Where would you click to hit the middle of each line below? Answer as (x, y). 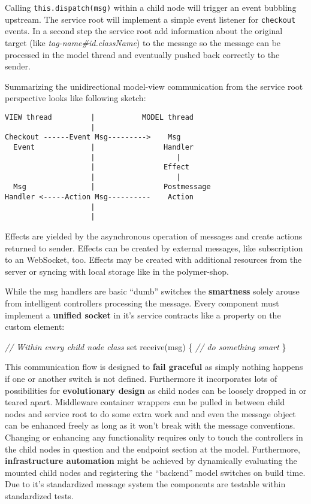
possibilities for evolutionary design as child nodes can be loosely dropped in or (156, 390)
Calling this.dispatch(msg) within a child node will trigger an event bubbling (151, 7)
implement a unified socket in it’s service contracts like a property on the (143, 315)
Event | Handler (103, 147)
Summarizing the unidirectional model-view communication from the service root (154, 86)
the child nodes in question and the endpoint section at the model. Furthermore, (153, 449)
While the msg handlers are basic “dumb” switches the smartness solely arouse (152, 291)
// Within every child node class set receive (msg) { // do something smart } (146, 346)
